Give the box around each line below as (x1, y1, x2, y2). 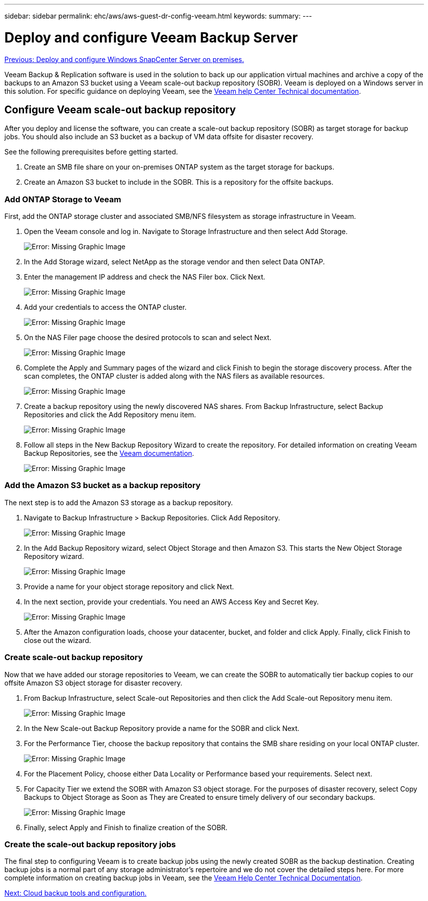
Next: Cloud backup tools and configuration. (4, 889, 147, 898)
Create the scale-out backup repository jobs (4, 839, 176, 849)
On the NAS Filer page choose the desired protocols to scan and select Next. (24, 333, 271, 342)
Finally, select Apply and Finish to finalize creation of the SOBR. (24, 823, 228, 832)
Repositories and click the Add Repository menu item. (24, 410, 196, 419)
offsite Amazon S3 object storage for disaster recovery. (4, 678, 183, 687)
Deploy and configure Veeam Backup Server (4, 29, 298, 46)
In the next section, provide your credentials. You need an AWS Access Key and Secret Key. (24, 597, 319, 606)
